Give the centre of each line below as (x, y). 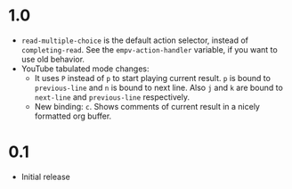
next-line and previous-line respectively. (112, 97)
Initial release (45, 177)
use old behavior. (53, 59)
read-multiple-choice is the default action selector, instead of (135, 40)
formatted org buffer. (73, 116)
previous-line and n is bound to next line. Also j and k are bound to (159, 87)
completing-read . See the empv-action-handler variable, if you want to (149, 49)
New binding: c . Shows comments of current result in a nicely (147, 106)
